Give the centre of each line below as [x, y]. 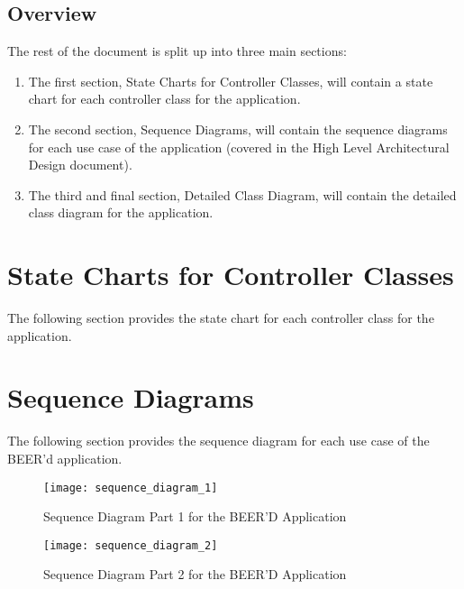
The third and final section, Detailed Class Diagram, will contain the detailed [242, 194]
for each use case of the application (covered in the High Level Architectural [239, 147]
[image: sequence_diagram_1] [131, 488]
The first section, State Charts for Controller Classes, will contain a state [231, 81]
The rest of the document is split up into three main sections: [177, 51]
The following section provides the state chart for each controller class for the [221, 318]
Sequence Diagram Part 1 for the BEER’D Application [195, 516]
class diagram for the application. [121, 212]
